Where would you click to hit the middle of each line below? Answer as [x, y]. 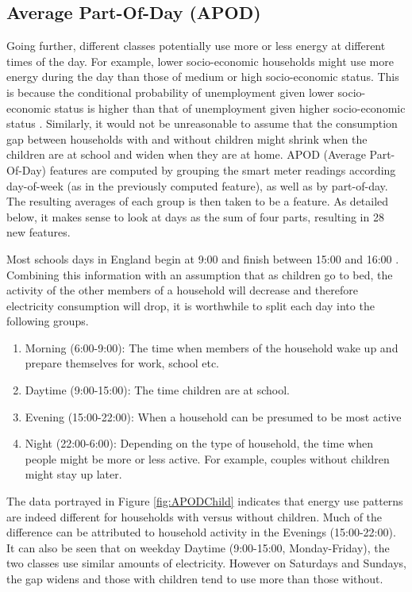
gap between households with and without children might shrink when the [187, 138]
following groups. [48, 321]
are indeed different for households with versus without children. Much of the [194, 516]
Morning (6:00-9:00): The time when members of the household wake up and [212, 347]
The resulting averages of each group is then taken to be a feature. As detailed [198, 201]
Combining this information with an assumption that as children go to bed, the [200, 274]
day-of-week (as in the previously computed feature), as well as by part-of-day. [197, 185]
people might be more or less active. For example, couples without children [207, 458]
